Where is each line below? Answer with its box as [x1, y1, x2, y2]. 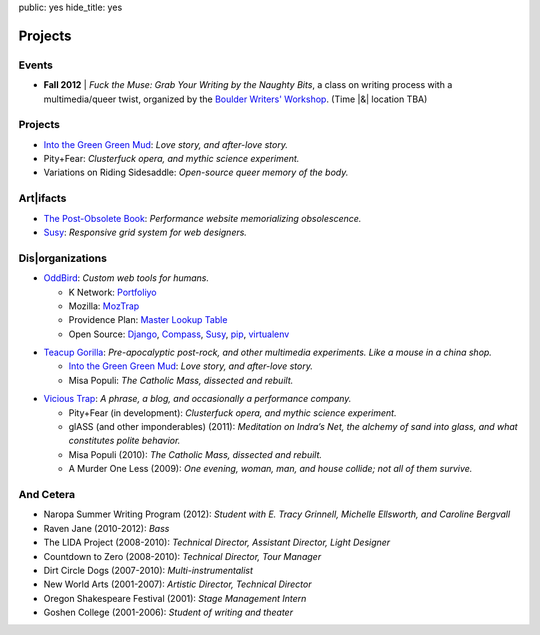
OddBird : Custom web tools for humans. [43, 272, 210, 284]
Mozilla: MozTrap [68, 300, 140, 312]
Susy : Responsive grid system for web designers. [43, 226, 247, 238]
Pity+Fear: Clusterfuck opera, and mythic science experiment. [43, 153, 300, 165]
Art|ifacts [18, 191, 67, 205]
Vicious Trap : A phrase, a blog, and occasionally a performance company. [43, 393, 352, 405]
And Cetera [18, 487, 75, 501]
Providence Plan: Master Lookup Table [68, 314, 228, 326]
